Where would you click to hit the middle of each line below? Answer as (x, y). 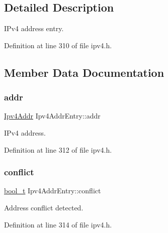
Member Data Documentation (84, 72)
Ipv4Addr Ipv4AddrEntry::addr (52, 116)
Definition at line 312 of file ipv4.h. (58, 149)
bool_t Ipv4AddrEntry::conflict (53, 191)
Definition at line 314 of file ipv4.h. (58, 224)
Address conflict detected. (44, 207)
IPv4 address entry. (34, 28)
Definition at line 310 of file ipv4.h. (58, 45)
